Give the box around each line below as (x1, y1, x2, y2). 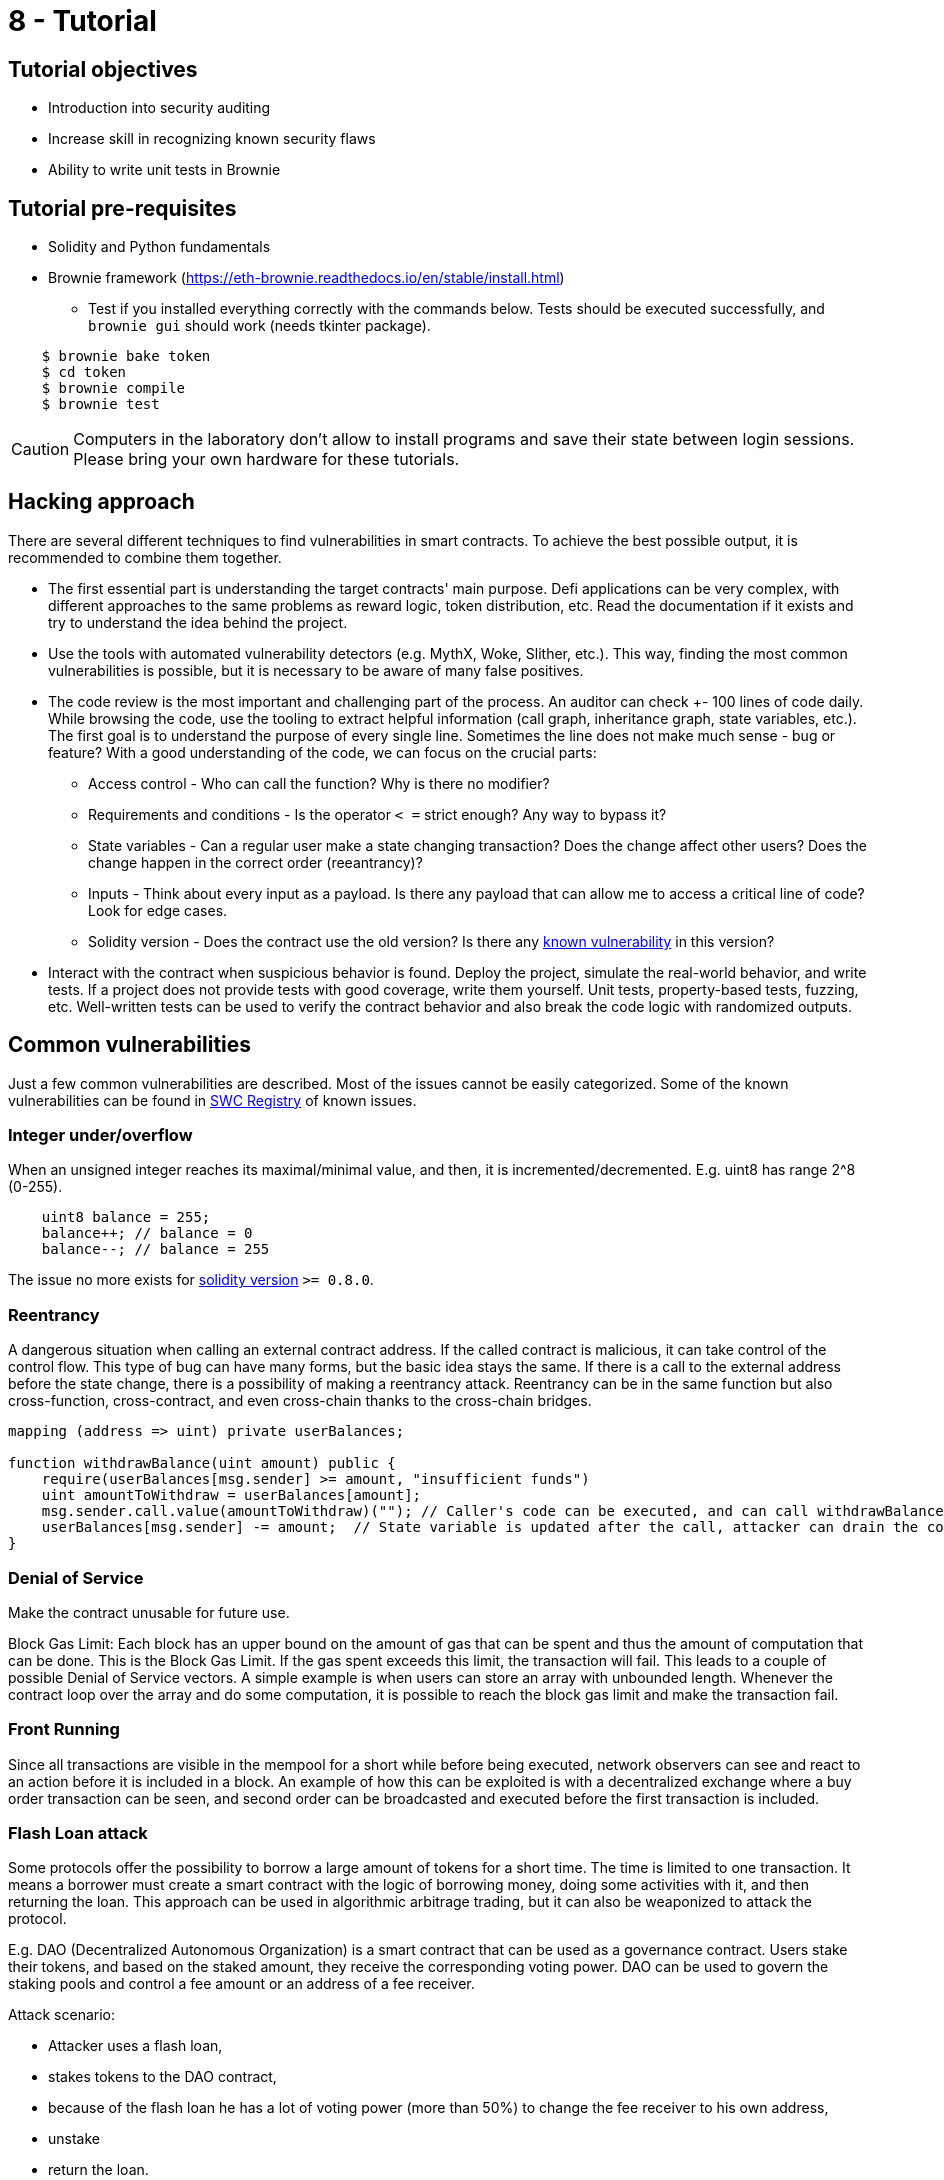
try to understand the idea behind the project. (48, 613, 348, 631)
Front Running (8, 1719, 120, 1740)
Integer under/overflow (8, 1125, 193, 1146)
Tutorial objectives (8, 56, 198, 82)
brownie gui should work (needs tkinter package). (88, 317, 431, 335)
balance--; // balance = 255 (41, 1241, 270, 1258)
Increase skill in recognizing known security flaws (48, 130, 376, 148)
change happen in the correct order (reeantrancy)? (88, 853, 423, 871)
